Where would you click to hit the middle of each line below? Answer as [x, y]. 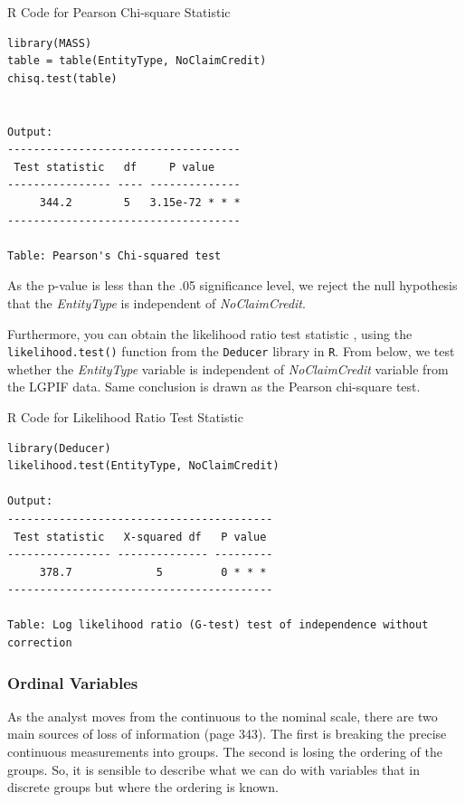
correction [40, 643]
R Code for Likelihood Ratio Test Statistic [125, 416]
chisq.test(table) [62, 78]
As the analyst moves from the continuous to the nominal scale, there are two [223, 716]
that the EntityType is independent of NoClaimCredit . [157, 302]
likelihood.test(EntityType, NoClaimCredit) [143, 466]
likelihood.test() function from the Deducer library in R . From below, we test [231, 351]
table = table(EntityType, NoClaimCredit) [137, 61]
